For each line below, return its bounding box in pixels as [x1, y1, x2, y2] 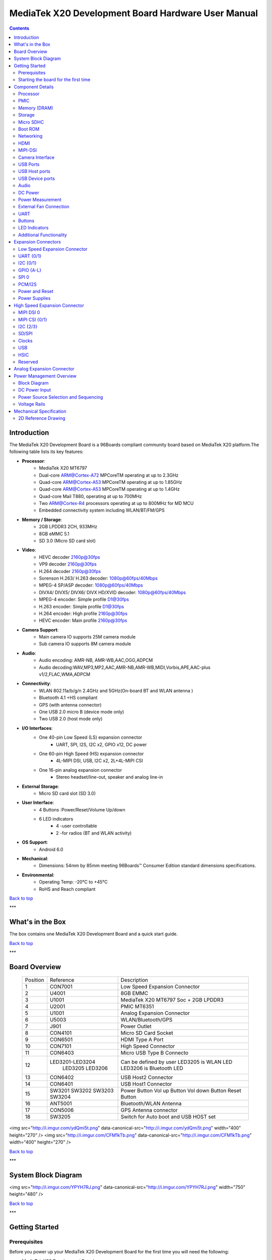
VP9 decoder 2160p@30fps [39, 561, 97, 567]
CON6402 [49, 1074, 74, 1081]
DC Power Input [18, 387, 51, 393]
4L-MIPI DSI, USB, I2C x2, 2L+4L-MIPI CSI [56, 758, 143, 764]
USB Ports [18, 161, 40, 167]
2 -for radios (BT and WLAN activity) [56, 830, 132, 836]
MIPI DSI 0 [18, 309, 40, 316]
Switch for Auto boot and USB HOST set [120, 1113, 216, 1120]
